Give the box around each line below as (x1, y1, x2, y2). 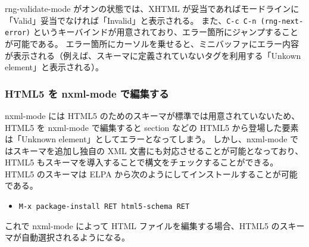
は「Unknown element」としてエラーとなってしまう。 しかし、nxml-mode (5, 133, 288, 145)
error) (5, 29, 30, 37)
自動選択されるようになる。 (21, 231, 130, 243)
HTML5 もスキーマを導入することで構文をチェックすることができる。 (5, 156, 279, 168)
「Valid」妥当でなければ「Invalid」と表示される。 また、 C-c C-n (5, 14, 257, 26)
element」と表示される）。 (5, 61, 104, 73)
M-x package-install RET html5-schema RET (18, 202, 190, 211)
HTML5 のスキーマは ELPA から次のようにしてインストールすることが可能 (5, 167, 298, 180)
